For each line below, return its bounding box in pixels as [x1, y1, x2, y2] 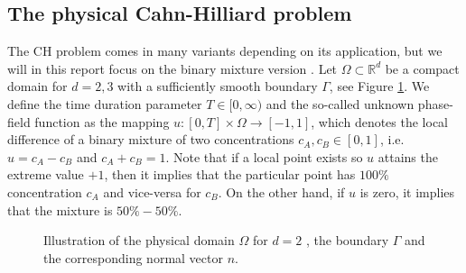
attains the [377, 147, 438, 166]
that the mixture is [7, 200, 113, 219]
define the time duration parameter [7, 94, 202, 113]
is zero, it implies [359, 182, 455, 201]
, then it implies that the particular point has [104, 165, 356, 184]
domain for [7, 77, 68, 96]
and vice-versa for [103, 182, 201, 201]
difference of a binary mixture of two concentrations [7, 130, 294, 149]
